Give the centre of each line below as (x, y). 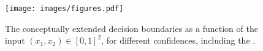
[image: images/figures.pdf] (64, 9)
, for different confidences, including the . (178, 40)
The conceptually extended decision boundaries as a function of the (131, 28)
